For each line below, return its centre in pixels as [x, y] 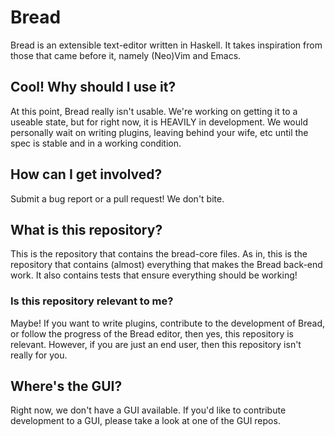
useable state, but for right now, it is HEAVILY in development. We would [159, 122]
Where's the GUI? [66, 386]
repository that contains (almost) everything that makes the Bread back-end [166, 265]
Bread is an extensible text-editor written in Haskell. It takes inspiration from [166, 45]
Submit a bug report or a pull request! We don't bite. [117, 198]
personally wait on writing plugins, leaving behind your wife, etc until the [159, 132]
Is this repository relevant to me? [92, 301]
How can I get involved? [86, 174]
